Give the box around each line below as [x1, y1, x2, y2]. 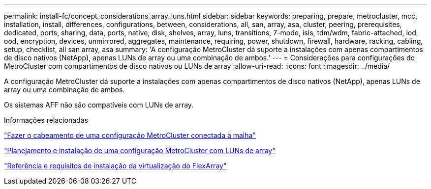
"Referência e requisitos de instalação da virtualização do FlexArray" [4, 162, 227, 170]
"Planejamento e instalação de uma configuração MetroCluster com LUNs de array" [4, 146, 276, 155]
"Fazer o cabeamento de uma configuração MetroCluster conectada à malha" [4, 131, 256, 139]
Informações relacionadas [4, 116, 88, 124]
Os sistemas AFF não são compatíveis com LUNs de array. [4, 101, 194, 109]
